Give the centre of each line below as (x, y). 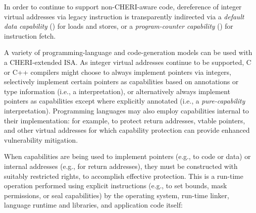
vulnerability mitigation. (41, 139)
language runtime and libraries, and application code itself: (93, 205)
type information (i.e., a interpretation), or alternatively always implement (117, 91)
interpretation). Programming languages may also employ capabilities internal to (127, 110)
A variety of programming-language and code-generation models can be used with (128, 52)
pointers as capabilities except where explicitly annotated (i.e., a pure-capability (125, 101)
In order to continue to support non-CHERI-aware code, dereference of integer (123, 6)
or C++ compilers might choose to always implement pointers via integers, (118, 72)
